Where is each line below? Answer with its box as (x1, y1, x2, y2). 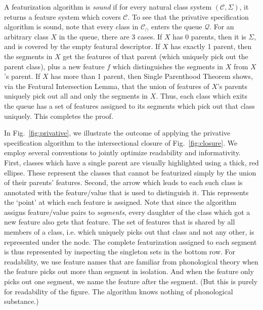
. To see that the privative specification (127, 11, 249, 22)
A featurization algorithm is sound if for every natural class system (4, 2, 212, 12)
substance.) (4, 296, 39, 306)
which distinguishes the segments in (112, 61, 223, 71)
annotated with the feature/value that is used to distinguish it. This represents (4, 187, 249, 197)
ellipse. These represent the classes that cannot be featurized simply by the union (4, 167, 256, 178)
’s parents (217, 80, 248, 91)
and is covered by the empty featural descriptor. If (4, 41, 160, 52)
